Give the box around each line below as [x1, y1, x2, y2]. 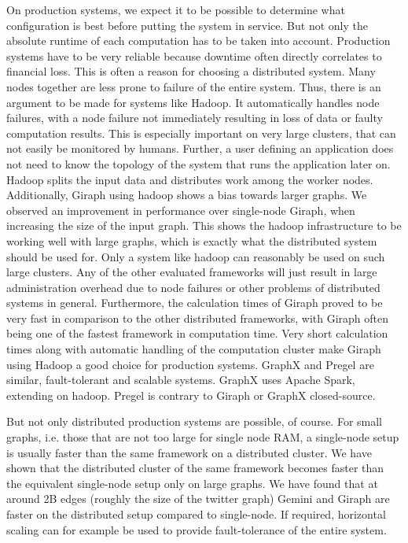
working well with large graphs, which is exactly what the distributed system [6, 232, 377, 249]
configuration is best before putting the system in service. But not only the [6, 17, 368, 33]
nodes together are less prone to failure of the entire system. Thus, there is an [6, 78, 381, 94]
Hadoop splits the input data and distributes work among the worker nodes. [6, 171, 373, 187]
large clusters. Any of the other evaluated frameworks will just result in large [6, 264, 377, 280]
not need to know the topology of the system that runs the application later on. [6, 155, 391, 172]
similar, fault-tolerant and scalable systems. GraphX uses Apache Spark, [6, 371, 355, 388]
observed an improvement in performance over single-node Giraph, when [6, 201, 355, 218]
